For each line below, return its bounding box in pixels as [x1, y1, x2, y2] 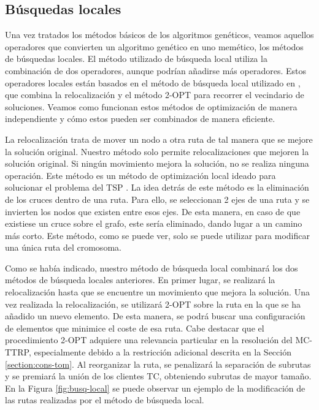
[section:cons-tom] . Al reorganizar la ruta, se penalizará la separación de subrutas [5, 357, 311, 370]
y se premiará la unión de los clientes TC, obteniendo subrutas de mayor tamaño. [5, 370, 312, 382]
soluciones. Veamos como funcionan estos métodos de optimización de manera [5, 100, 298, 113]
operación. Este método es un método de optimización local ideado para [5, 169, 276, 181]
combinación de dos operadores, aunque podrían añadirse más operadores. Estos [5, 64, 306, 77]
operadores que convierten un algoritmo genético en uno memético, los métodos [5, 40, 304, 53]
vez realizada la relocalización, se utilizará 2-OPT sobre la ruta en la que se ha [5, 297, 301, 310]
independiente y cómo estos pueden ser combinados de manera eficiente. [5, 112, 275, 125]
